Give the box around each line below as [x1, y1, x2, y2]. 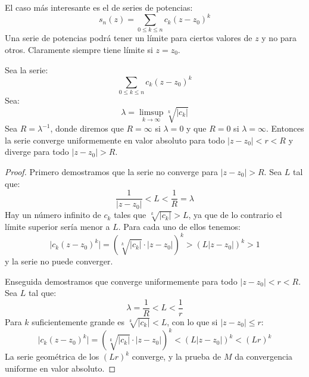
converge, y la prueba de [132, 350, 221, 363]
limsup [139, 108, 164, 117]
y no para [261, 32, 297, 44]
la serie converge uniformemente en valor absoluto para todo [5, 133, 225, 146]
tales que [114, 208, 146, 221]
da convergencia [235, 350, 293, 363]
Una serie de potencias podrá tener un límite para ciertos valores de [5, 32, 252, 44]
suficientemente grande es [32, 315, 124, 328]
